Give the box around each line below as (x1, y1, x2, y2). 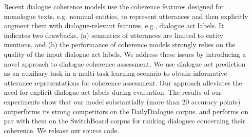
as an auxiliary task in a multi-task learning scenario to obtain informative (4, 68, 227, 78)
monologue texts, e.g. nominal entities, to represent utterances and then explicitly (4, 11, 248, 21)
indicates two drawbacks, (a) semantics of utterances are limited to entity (4, 30, 224, 40)
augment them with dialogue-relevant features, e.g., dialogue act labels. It (4, 20, 224, 31)
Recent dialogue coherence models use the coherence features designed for (4, 1, 224, 11)
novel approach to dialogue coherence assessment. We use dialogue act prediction (4, 58, 246, 68)
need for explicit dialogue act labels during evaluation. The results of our (4, 87, 222, 97)
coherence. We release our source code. (4, 125, 119, 135)
